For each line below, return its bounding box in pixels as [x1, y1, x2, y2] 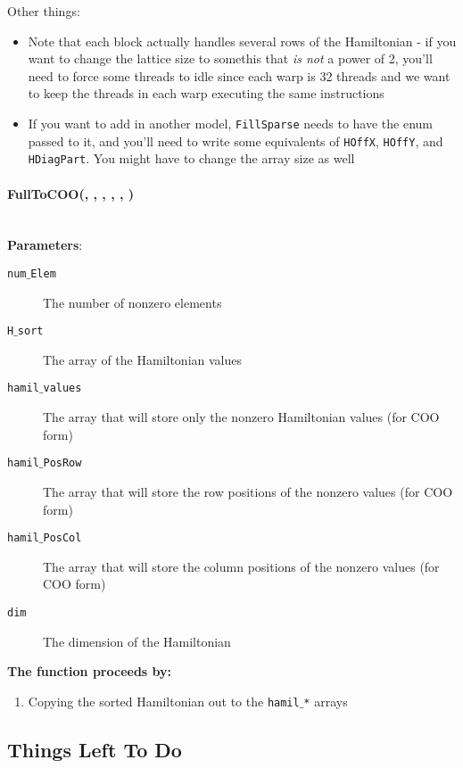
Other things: [7, 2, 80, 20]
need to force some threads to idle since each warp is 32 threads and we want [28, 66, 451, 85]
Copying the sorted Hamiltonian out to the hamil [28, 691, 300, 710]
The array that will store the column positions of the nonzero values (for [43, 557, 440, 575]
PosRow [43, 457, 82, 470]
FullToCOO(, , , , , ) [7, 184, 135, 202]
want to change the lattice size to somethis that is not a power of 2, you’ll [28, 49, 433, 68]
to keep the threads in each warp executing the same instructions [28, 84, 384, 103]
